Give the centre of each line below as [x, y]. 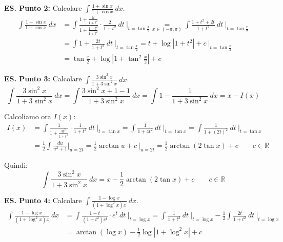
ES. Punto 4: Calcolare [43, 200]
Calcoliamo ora [28, 116]
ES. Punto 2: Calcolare [43, 8]
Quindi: [16, 165]
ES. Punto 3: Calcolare [43, 79]
